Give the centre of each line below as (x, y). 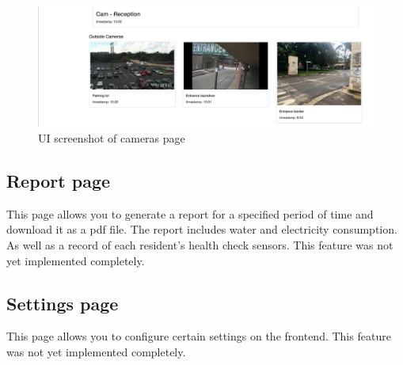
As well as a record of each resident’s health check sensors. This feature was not (200, 244)
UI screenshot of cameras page (112, 137)
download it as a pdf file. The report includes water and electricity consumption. (202, 229)
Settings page (63, 303)
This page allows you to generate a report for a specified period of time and (190, 213)
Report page (59, 180)
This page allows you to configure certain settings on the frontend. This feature (199, 336)
